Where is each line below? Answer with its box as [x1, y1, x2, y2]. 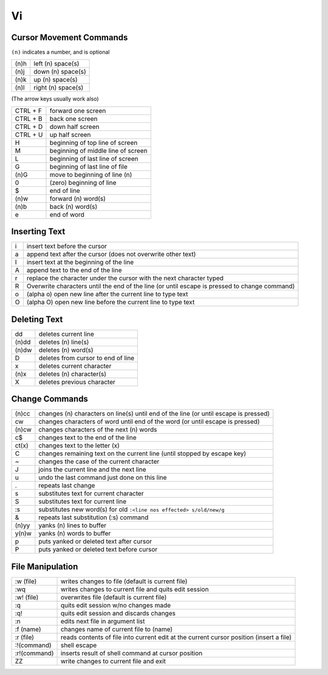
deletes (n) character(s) [38, 369, 106, 378]
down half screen [49, 122, 100, 131]
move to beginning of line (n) [49, 170, 132, 179]
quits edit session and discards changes [60, 609, 176, 617]
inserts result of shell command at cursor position [60, 649, 203, 657]
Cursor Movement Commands [11, 32, 128, 43]
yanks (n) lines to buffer [38, 521, 107, 530]
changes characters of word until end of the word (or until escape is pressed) [38, 418, 260, 426]
